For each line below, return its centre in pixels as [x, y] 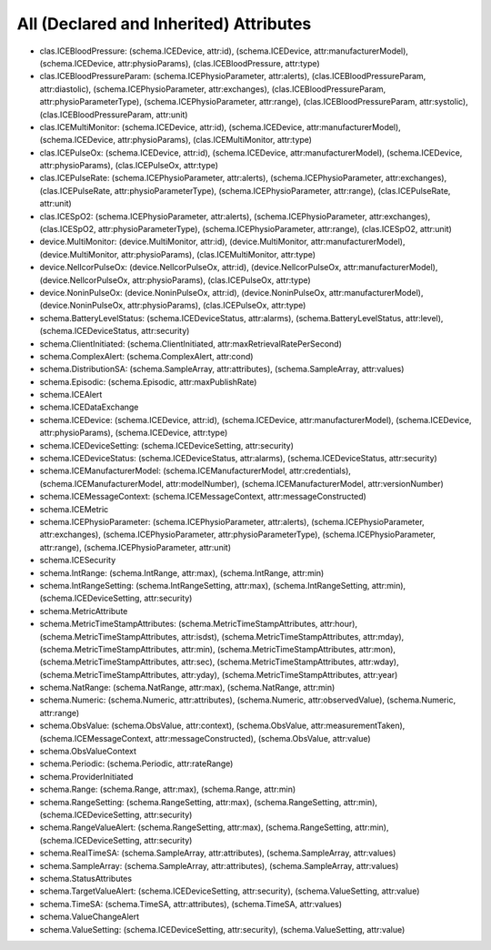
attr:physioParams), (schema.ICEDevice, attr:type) [134, 433]
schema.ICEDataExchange [89, 407]
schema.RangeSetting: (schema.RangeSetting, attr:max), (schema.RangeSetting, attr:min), [208, 802]
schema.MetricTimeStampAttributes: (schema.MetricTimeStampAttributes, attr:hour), [199, 624]
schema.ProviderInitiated [86, 776]
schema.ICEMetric [74, 509]
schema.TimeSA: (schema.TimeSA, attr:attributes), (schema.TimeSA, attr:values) [191, 904]
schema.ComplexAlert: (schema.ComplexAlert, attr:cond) [146, 356]
